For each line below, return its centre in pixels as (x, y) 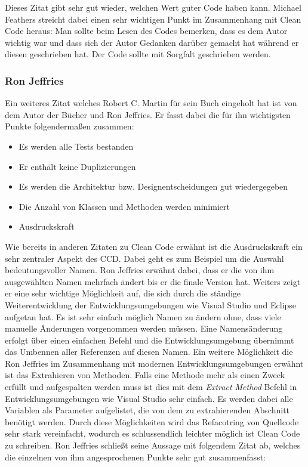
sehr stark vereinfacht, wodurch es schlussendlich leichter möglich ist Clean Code (153, 433)
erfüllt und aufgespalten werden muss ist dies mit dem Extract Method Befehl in (151, 387)
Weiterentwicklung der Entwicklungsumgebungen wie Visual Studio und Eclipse (151, 304)
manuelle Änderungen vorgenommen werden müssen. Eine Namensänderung (144, 328)
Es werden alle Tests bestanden (76, 146)
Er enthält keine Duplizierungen (77, 166)
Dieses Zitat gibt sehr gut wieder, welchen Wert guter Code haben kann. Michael (153, 7)
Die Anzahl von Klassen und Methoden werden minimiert (124, 206)
